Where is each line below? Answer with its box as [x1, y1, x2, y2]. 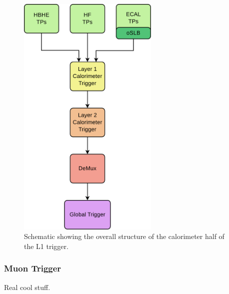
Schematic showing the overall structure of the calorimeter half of [24, 231, 224, 241]
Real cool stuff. [4, 281, 50, 292]
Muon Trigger [4, 262, 61, 274]
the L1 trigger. [24, 240, 68, 251]
